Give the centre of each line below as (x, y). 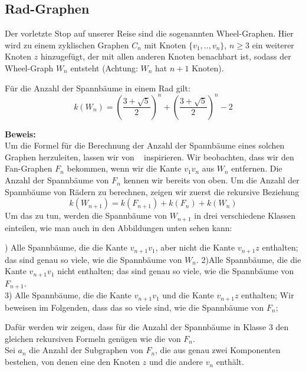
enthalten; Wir (268, 295)
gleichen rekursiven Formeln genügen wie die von (93, 338)
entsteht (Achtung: (104, 68)
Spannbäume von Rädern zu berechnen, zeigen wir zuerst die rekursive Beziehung (152, 191)
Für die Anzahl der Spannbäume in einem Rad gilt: (98, 88)
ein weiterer (273, 45)
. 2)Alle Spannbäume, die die (249, 259)
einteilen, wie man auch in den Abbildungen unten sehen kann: (119, 227)
